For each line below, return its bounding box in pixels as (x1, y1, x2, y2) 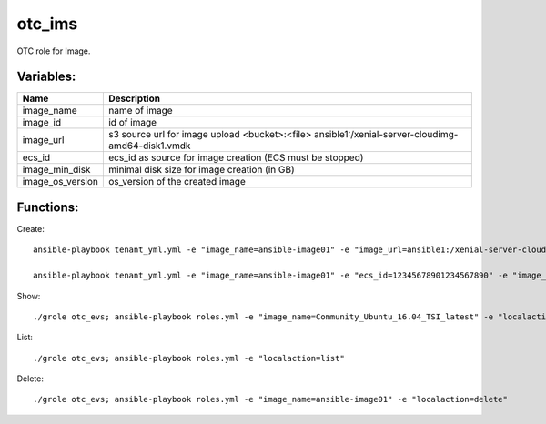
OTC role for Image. (16, 45, 91, 56)
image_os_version (22, 176, 99, 188)
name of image (107, 105, 173, 117)
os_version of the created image (107, 176, 246, 188)
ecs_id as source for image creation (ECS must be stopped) (107, 151, 364, 164)
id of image (107, 116, 157, 129)
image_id (22, 116, 62, 129)
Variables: (16, 69, 76, 85)
